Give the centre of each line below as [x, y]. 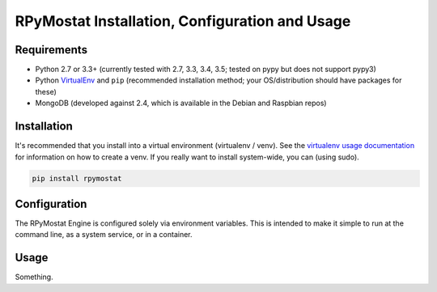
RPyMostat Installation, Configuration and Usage [183, 21]
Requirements [51, 50]
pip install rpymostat [77, 178]
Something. [34, 277]
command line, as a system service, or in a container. [104, 235]
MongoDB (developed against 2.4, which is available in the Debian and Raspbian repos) [181, 103]
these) [46, 91]
